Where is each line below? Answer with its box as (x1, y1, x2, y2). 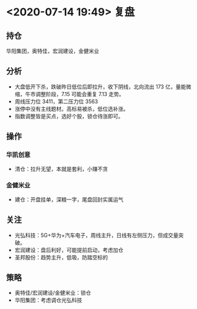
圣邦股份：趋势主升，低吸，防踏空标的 (14, 254, 108, 261)
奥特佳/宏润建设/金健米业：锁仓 (14, 290, 91, 297)
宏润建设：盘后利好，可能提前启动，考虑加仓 (14, 246, 124, 254)
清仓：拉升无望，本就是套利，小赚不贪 (14, 165, 108, 172)
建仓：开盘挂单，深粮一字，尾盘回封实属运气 (14, 196, 124, 203)
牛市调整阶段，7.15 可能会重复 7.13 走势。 (25, 90, 124, 97)
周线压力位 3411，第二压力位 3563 (14, 98, 98, 105)
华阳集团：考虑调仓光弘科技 (14, 297, 83, 304)
